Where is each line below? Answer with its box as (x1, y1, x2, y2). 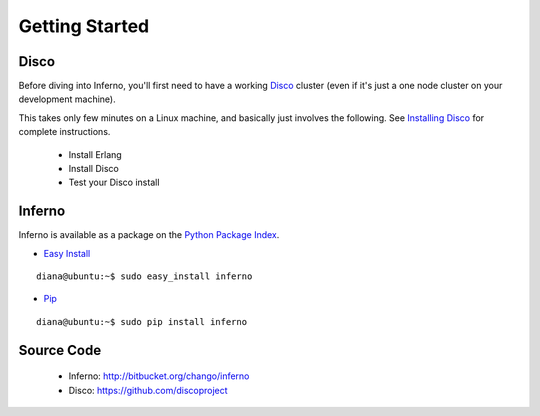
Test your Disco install (68, 176, 160, 189)
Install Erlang (68, 148, 122, 160)
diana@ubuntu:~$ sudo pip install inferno (36, 316, 248, 327)
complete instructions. (18, 126, 111, 138)
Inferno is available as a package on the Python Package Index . (18, 229, 280, 241)
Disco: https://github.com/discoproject (68, 384, 229, 396)
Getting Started (18, 15, 150, 37)
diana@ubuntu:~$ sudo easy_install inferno (36, 271, 253, 282)
